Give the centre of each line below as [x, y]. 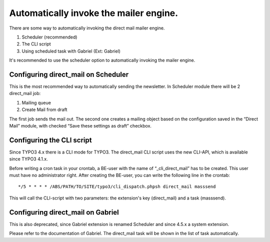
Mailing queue [36, 102]
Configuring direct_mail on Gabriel [64, 212]
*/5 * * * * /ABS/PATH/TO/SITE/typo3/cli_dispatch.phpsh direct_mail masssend [117, 187]
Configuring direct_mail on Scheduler [69, 74]
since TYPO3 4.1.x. [28, 159]
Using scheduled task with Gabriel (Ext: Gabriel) [71, 51]
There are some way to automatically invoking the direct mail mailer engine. [87, 28]
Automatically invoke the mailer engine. [94, 13]
